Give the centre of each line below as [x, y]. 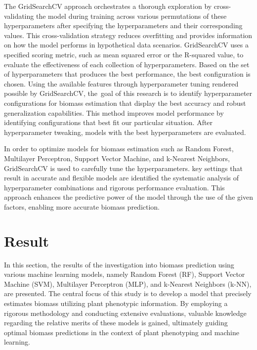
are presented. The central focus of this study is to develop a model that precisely [128, 293]
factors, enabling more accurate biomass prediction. [82, 206]
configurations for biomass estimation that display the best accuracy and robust [125, 103]
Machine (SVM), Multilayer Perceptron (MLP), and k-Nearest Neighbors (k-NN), [128, 284]
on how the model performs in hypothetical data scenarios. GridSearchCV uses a [126, 45]
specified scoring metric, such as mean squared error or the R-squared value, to [124, 54]
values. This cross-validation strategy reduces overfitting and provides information [128, 35]
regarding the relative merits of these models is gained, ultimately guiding [116, 323]
